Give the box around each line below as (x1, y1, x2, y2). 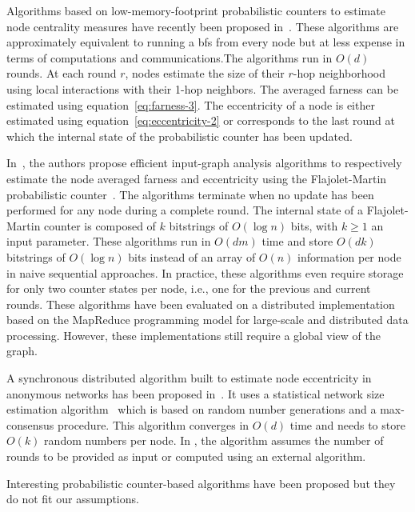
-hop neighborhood (293, 65, 385, 82)
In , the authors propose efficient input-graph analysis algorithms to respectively (6, 154, 402, 171)
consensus (6, 416, 54, 433)
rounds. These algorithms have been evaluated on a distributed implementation (6, 295, 395, 312)
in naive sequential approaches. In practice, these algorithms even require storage (6, 264, 404, 281)
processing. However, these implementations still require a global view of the (6, 326, 381, 343)
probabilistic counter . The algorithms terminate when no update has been (6, 186, 374, 202)
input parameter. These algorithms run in (6, 233, 211, 250)
